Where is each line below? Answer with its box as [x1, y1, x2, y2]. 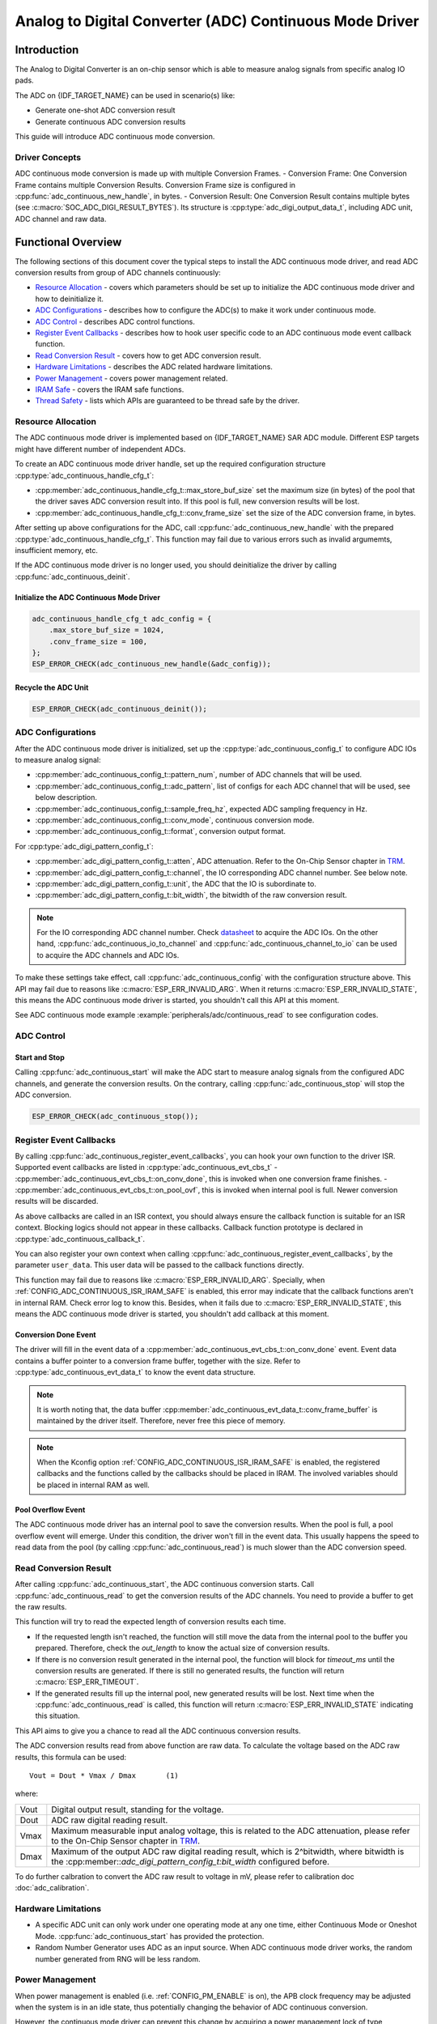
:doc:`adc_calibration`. [15, 1883, 90, 1893]
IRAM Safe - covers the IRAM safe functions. [35, 385, 185, 394]
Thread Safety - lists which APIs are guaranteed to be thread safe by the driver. [35, 396, 299, 406]
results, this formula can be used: [15, 1752, 127, 1762]
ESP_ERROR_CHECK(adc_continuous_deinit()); [32, 704, 208, 713]
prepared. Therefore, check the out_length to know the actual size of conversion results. [35, 1643, 330, 1653]
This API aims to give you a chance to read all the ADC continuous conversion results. [15, 1725, 301, 1736]
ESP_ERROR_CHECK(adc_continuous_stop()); [32, 1112, 199, 1121]
